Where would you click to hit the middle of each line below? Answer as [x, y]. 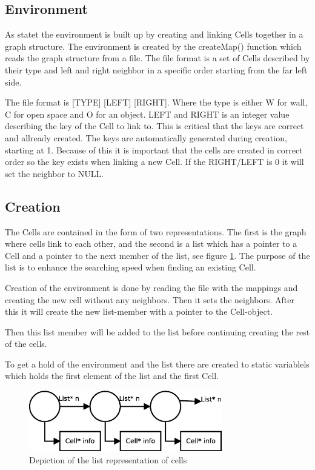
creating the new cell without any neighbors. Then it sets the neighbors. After [150, 299]
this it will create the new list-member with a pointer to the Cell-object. [139, 311]
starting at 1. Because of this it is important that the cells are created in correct [154, 149]
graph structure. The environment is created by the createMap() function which [153, 46]
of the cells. [26, 344]
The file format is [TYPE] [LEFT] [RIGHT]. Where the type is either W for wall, [156, 102]
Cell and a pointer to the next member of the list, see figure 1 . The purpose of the [157, 255]
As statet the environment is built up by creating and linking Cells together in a [154, 34]
